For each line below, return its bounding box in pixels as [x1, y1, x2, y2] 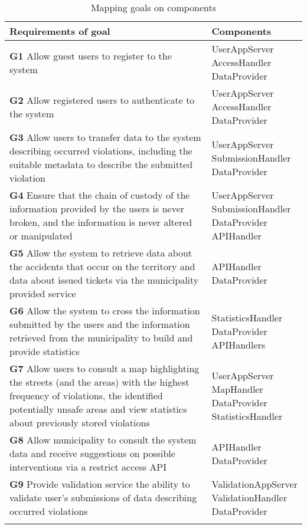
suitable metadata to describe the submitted [9, 157, 193, 171]
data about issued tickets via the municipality [9, 273, 199, 287]
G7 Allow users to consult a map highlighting [9, 362, 200, 375]
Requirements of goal [9, 24, 110, 38]
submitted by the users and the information [9, 317, 190, 331]
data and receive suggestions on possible [9, 446, 175, 460]
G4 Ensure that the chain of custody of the [9, 188, 190, 202]
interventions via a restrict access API [9, 460, 167, 474]
